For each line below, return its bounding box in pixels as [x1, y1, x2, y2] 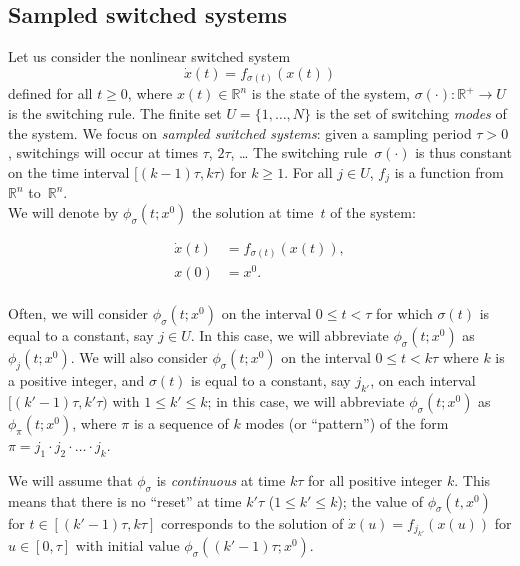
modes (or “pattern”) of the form [245, 413, 449, 434]
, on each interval [370, 370, 476, 391]
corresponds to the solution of [160, 512, 344, 533]
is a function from [394, 161, 504, 182]
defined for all [8, 83, 93, 104]
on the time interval [8, 161, 130, 182]
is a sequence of [133, 413, 229, 434]
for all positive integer [307, 469, 443, 490]
